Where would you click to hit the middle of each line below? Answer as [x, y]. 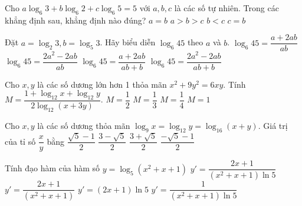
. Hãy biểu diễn [128, 42]
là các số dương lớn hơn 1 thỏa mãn [102, 84]
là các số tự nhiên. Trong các [226, 8]
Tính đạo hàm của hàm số [52, 168]
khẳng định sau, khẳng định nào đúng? [75, 20]
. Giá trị [273, 125]
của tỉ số [20, 141]
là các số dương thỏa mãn [84, 125]
